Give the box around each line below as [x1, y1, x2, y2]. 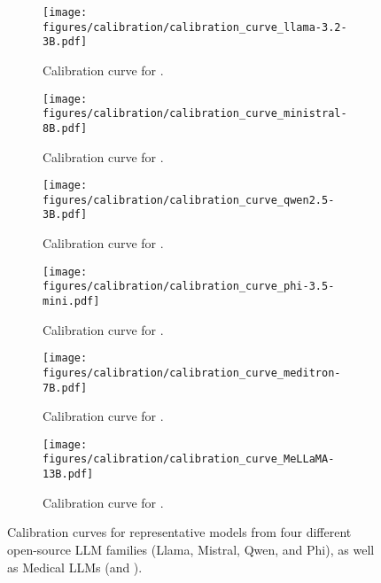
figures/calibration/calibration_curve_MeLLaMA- [43, 453, 335, 466]
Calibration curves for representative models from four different [7, 523, 352, 541]
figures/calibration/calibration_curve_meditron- [43, 366, 341, 379]
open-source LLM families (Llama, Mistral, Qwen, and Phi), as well [7, 540, 375, 558]
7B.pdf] [43, 381, 88, 394]
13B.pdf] [43, 468, 94, 481]
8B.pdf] [43, 121, 88, 135]
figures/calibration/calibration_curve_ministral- [43, 107, 347, 120]
